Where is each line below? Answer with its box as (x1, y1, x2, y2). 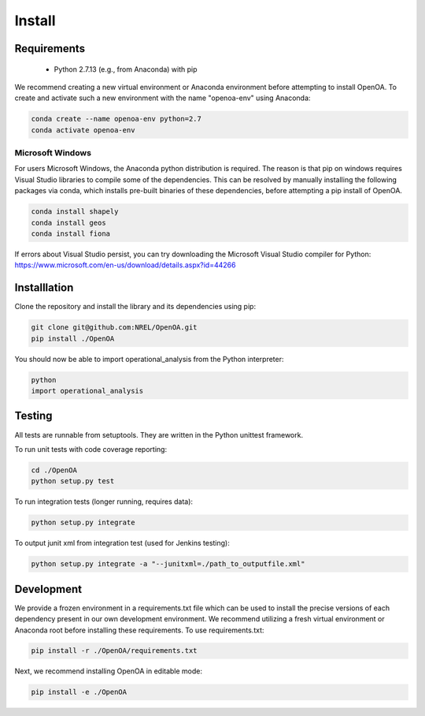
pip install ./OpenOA (31, 334, 115, 343)
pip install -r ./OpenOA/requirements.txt (31, 647, 198, 655)
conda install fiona (31, 229, 110, 238)
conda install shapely (31, 207, 119, 216)
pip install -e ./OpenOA (31, 688, 128, 697)
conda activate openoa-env (31, 125, 135, 134)
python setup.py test (31, 477, 115, 486)
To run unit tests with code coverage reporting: (14, 444, 168, 453)
